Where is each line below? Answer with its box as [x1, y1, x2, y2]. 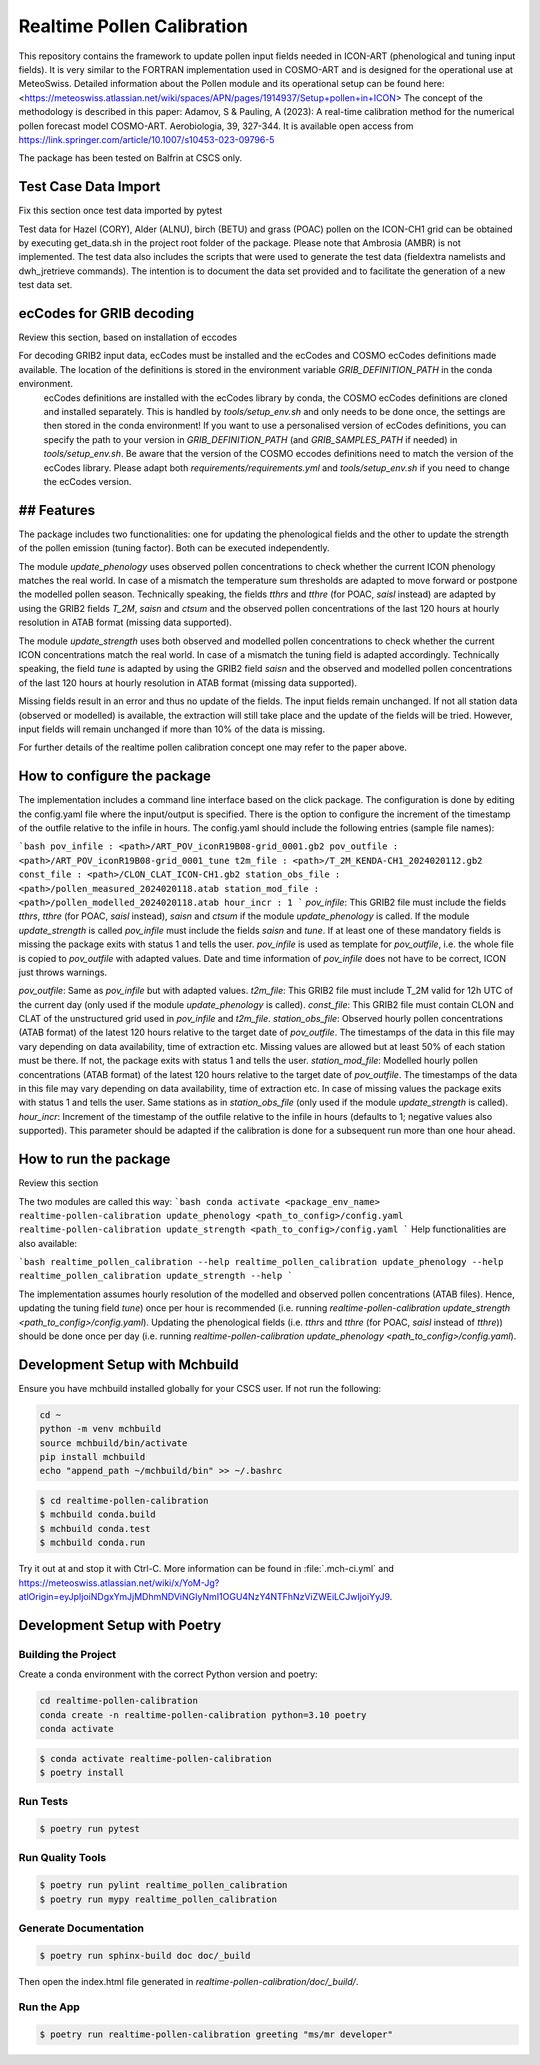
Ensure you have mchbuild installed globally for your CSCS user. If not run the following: [18, 1382, 382, 1394]
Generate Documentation [18, 1921, 145, 1935]
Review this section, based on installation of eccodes [18, 331, 238, 344]
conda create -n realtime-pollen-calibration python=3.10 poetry [39, 1709, 367, 1720]
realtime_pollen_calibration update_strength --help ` [18, 1270, 294, 1282]
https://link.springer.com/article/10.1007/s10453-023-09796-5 [18, 133, 275, 145]
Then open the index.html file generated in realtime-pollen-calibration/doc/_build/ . [18, 1975, 359, 1987]
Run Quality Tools [18, 1851, 107, 1865]
